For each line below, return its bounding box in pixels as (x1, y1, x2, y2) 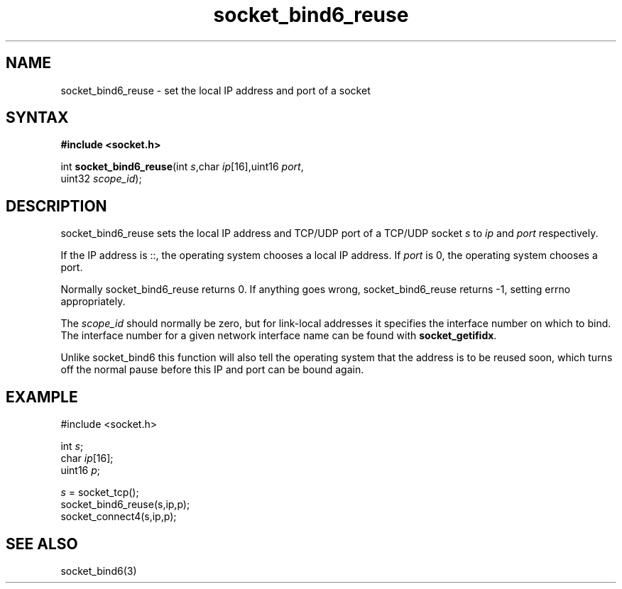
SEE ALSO (6, 534, 78, 553)
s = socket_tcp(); (60, 486, 139, 499)
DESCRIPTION (6, 197, 107, 215)
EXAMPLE (6, 387, 78, 406)
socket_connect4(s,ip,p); (60, 510, 177, 523)
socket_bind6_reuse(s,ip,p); (60, 498, 190, 511)
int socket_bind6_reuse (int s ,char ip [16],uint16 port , (60, 160, 304, 173)
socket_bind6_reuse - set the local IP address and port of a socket (60, 84, 371, 97)
